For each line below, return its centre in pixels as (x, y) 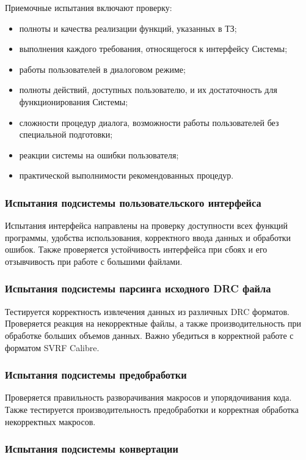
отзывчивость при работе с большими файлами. (94, 261)
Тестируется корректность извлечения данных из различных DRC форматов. (147, 311)
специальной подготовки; (66, 134)
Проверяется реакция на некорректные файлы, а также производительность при (153, 323)
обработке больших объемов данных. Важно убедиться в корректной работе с (149, 335)
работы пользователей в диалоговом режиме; (102, 69)
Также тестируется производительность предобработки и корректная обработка (152, 409)
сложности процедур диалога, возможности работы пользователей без (149, 122)
